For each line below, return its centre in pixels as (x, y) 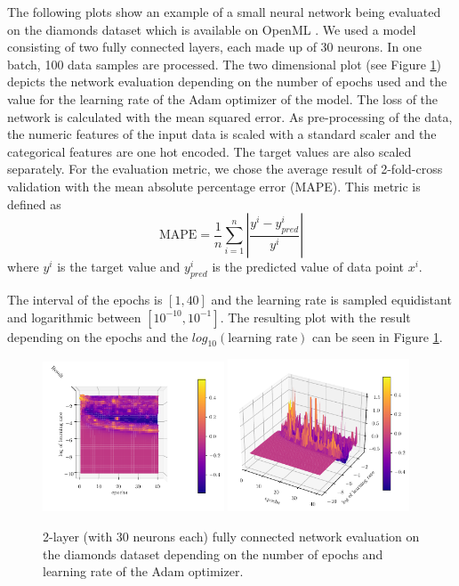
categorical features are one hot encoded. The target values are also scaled (209, 151)
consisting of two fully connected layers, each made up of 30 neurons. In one (214, 47)
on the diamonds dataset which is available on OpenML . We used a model (212, 29)
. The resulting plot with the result (315, 317)
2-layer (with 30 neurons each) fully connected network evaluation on (231, 536)
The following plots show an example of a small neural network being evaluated (224, 12)
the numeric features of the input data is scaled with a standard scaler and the (222, 134)
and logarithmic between (74, 317)
